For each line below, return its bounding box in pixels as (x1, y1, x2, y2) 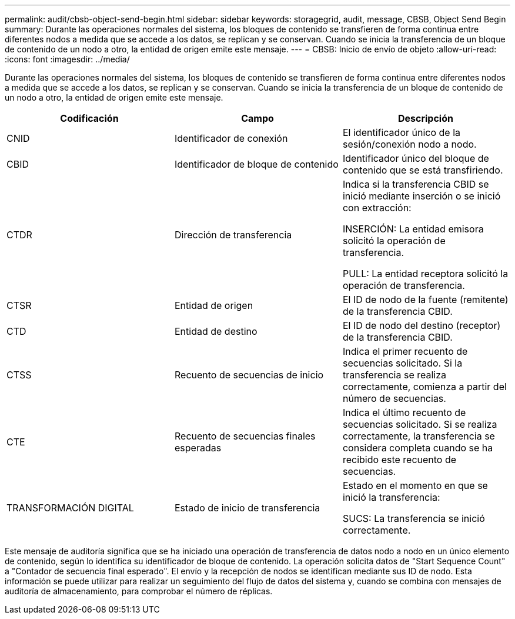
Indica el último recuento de (342, 407, 466, 418)
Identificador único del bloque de (342, 152, 489, 164)
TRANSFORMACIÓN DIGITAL (6, 502, 134, 514)
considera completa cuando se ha (342, 442, 493, 454)
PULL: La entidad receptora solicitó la (342, 268, 509, 279)
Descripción (397, 112, 453, 124)
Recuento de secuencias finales (174, 430, 316, 442)
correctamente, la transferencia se (342, 430, 495, 442)
